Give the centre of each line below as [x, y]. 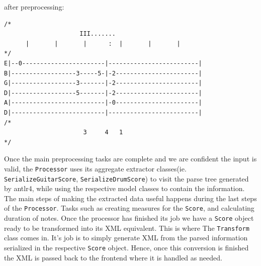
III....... [98, 34]
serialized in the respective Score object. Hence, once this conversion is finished [126, 247]
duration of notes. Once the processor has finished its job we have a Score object [129, 218]
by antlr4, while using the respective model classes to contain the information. [124, 188]
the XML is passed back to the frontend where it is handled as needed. [113, 257]
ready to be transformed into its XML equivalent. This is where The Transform [127, 228]
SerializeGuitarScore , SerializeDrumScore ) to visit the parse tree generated [126, 178]
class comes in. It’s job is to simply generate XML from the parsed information [126, 238]
